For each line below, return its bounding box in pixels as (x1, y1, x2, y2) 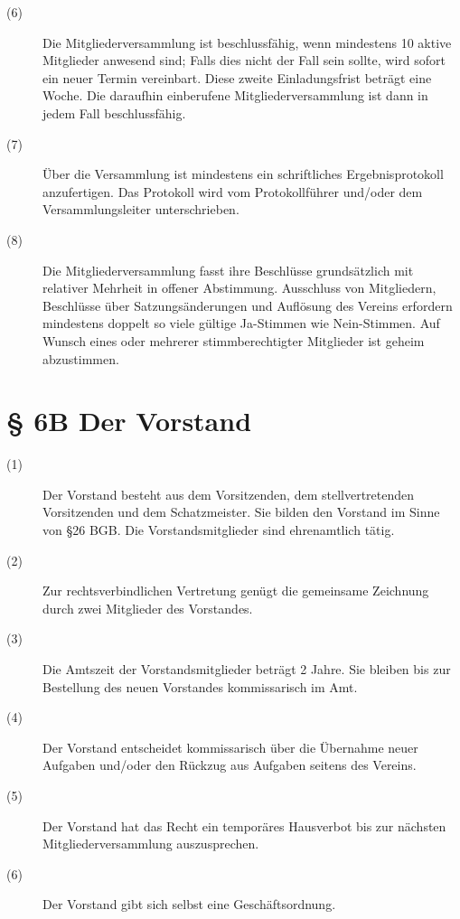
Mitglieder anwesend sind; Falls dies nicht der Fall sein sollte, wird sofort (42, 51, 446, 70)
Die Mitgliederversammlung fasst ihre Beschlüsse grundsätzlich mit (42, 260, 414, 279)
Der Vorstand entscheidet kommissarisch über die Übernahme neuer (42, 737, 418, 756)
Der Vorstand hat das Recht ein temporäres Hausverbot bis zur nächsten (42, 816, 446, 835)
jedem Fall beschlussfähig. (42, 103, 186, 122)
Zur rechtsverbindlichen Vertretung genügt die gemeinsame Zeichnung (42, 581, 429, 600)
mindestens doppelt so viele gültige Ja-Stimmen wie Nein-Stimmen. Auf (42, 314, 440, 333)
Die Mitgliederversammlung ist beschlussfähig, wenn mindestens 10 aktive (42, 33, 452, 52)
